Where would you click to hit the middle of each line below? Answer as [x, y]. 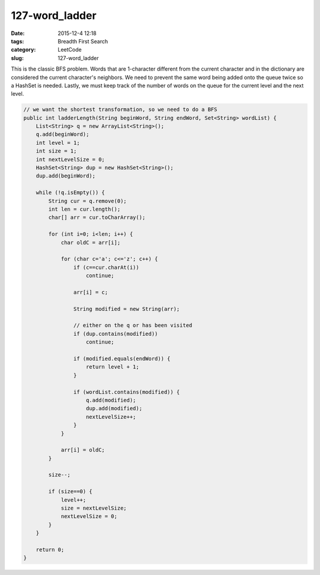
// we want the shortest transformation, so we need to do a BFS [120, 109]
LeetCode [70, 50]
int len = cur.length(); [84, 209]
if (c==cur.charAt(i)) [106, 267]
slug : [17, 58]
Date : [18, 33]
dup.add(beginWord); [66, 176]
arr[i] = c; [91, 292]
